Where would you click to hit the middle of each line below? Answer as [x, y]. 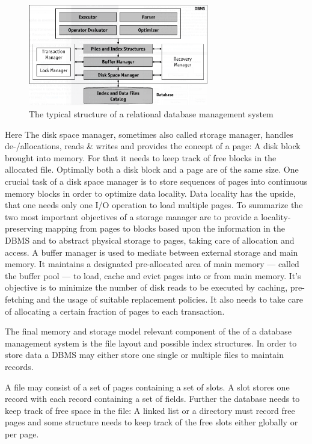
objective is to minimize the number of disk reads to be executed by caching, [146, 287]
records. [19, 366]
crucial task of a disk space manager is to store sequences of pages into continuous [156, 181]
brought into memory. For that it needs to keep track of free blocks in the [141, 157]
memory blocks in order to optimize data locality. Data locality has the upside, [150, 193]
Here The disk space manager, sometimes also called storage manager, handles [149, 134]
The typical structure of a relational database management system [151, 114]
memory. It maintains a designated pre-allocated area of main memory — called [152, 264]
